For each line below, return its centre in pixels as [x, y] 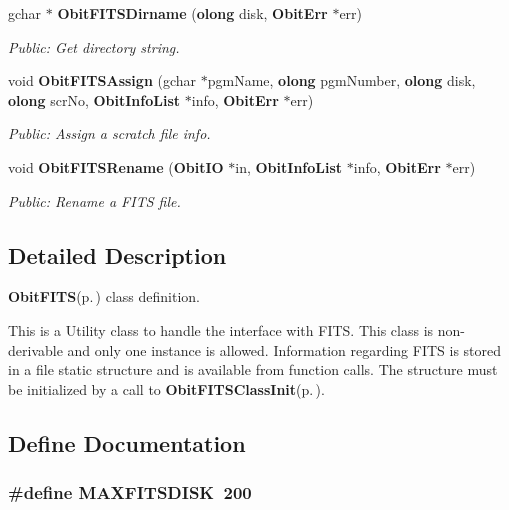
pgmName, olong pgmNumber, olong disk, [341, 80]
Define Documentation [127, 442]
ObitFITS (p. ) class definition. [104, 296]
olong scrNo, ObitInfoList [94, 99]
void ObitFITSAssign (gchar [102, 80]
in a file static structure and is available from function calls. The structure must [253, 369]
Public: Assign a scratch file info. [109, 133]
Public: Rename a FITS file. [94, 200]
